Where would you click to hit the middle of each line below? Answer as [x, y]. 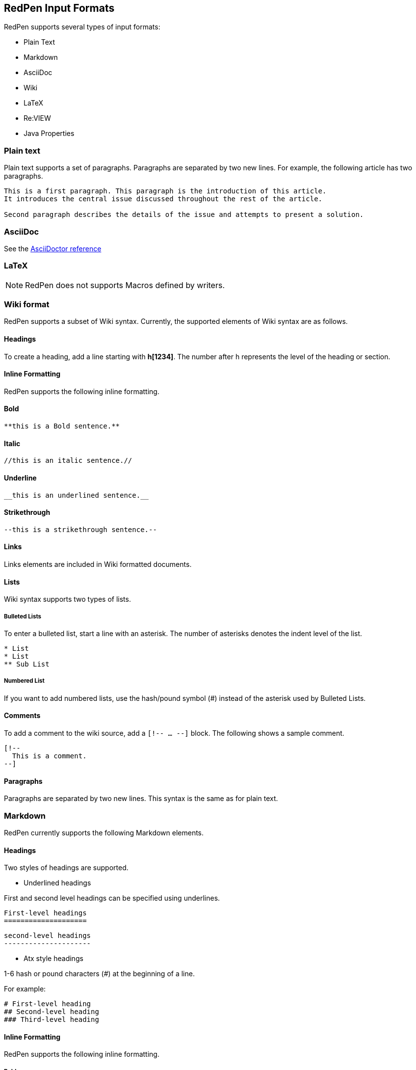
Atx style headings [53, 959]
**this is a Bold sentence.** [62, 426]
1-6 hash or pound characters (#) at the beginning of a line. [99, 974]
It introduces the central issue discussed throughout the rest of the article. [163, 199]
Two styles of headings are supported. [66, 868]
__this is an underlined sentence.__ [77, 495]
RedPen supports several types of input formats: [82, 27]
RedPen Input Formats [59, 8]
